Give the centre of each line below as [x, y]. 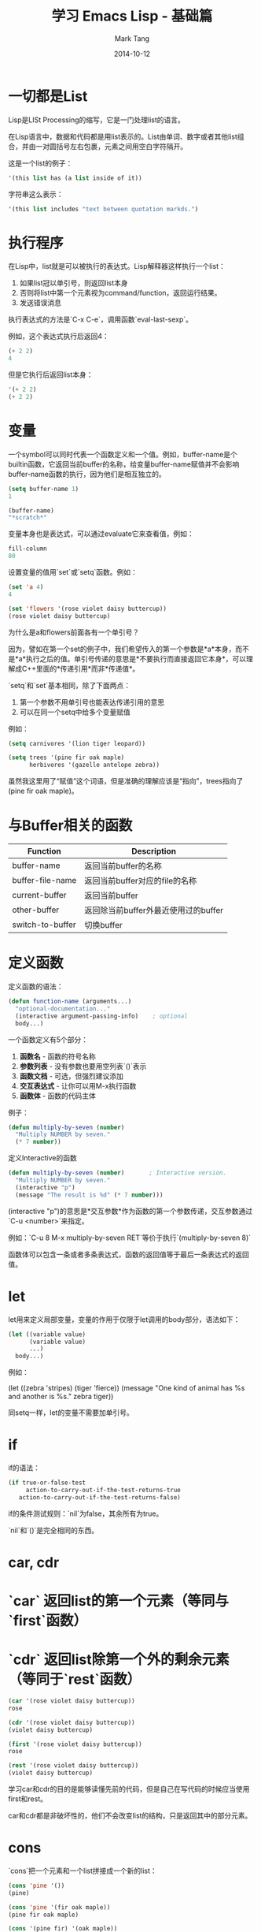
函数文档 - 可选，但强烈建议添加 [72, 1076]
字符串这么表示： [36, 194]
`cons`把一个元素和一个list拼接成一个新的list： [83, 1871]
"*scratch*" [28, 518]
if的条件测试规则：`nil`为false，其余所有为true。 [86, 1513]
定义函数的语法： [36, 987]
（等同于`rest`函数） [75, 1679]
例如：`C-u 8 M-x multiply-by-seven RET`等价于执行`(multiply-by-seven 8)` [130, 1238]
